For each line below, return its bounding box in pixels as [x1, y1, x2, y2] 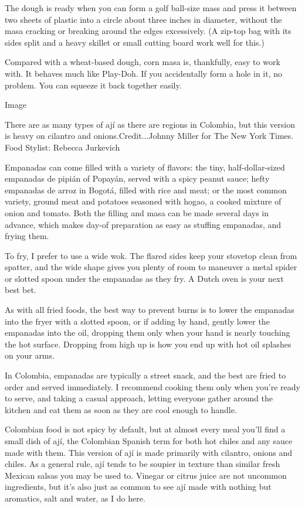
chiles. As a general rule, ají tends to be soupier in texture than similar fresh [5, 458, 280, 470]
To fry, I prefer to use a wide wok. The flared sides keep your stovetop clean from [5, 249, 297, 261]
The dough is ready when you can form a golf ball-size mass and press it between [5, 2, 297, 13]
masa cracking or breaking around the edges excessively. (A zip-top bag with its [5, 25, 292, 37]
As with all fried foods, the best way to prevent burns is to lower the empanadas [5, 304, 294, 316]
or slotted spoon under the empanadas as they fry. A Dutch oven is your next [5, 272, 284, 284]
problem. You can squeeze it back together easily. [5, 79, 182, 91]
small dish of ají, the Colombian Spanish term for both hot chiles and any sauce [5, 435, 293, 446]
